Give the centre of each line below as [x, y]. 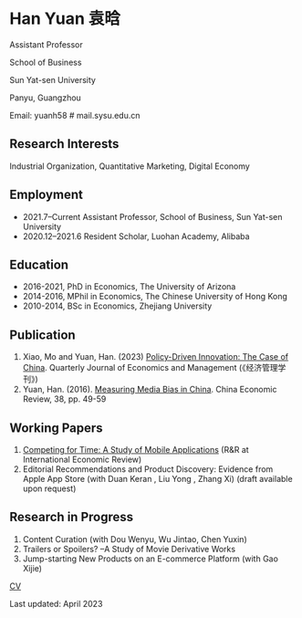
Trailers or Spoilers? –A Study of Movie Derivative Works [129, 549]
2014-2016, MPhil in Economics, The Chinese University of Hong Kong [155, 297]
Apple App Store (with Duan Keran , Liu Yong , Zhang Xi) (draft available [158, 479]
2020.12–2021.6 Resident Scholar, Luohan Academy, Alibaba [136, 236]
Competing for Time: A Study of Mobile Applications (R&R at [135, 450]
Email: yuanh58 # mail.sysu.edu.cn [75, 115]
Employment [47, 195]
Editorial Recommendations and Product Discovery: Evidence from [148, 469]
